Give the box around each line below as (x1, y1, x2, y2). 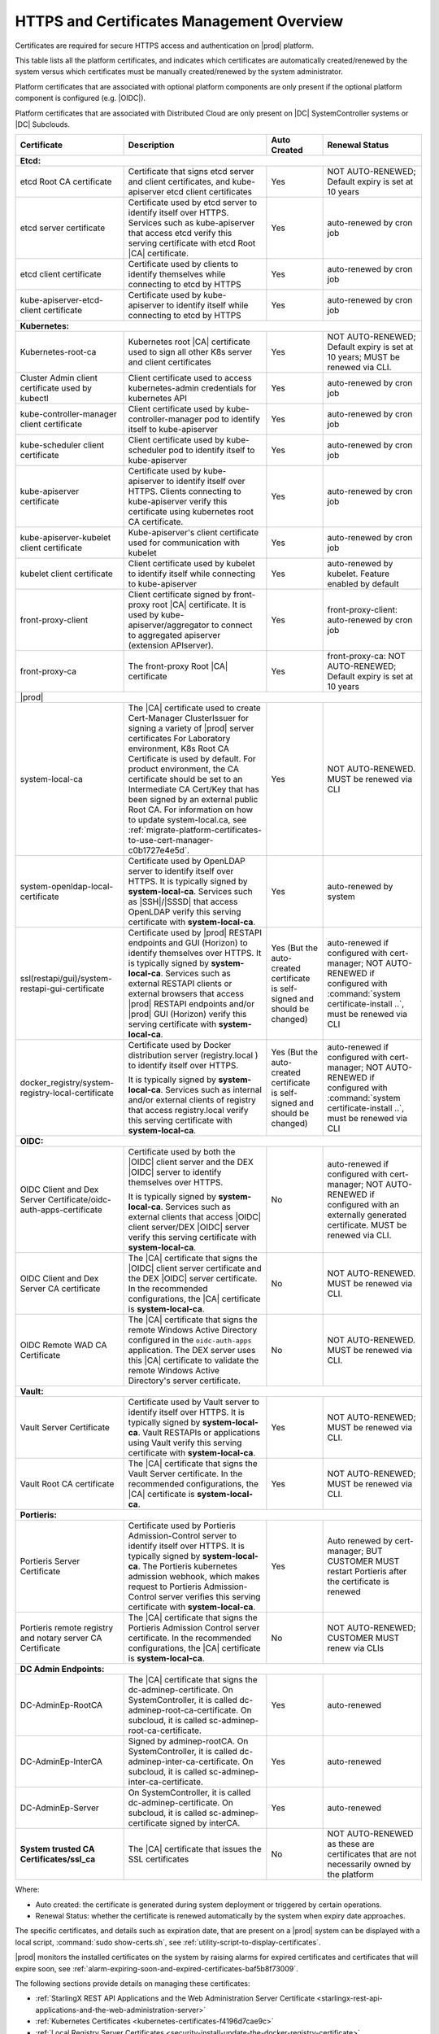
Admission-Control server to (128, 1530, 237, 1542)
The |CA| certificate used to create (128, 702, 262, 714)
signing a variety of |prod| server (128, 722, 254, 734)
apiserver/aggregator (128, 619, 210, 631)
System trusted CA (20, 1844, 95, 1855)
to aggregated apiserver (128, 630, 221, 641)
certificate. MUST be (327, 1220, 407, 1231)
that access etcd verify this (128, 228, 233, 239)
